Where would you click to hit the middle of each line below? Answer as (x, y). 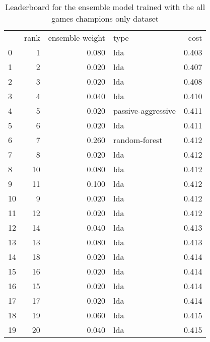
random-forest (138, 140)
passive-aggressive (145, 111)
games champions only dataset (105, 18)
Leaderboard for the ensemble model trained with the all (105, 7)
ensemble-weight (77, 38)
